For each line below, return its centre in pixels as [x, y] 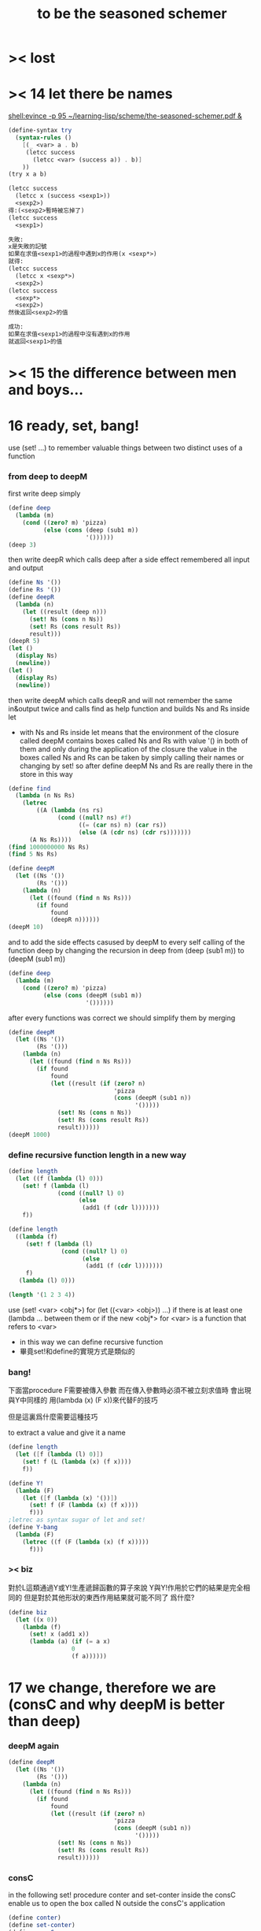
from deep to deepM [48, 476]
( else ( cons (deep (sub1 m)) [91, 530]
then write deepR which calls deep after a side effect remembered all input [129, 559]
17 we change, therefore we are [112, 1688]
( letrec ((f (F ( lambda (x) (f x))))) [86, 1542]
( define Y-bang [33, 1528]
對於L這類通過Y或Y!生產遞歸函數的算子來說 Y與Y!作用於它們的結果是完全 [126, 1588]
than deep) [44, 1721]
